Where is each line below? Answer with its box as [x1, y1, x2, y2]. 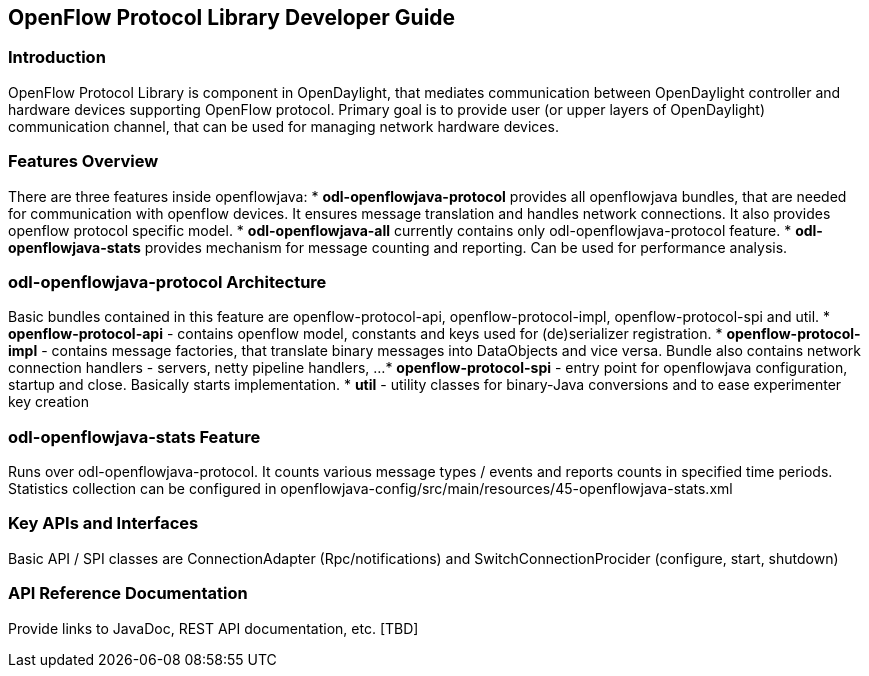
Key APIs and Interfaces [8, 513, 199, 534]
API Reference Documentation [8, 583, 248, 604]
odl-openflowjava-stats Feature [8, 426, 261, 447]
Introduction [8, 47, 106, 68]
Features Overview [8, 151, 159, 172]
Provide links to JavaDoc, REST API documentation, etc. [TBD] [8, 619, 419, 637]
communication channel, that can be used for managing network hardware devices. [8, 117, 559, 135]
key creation [8, 393, 89, 411]
